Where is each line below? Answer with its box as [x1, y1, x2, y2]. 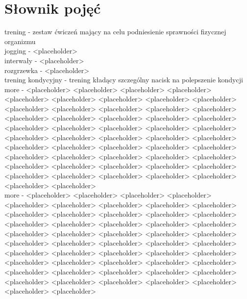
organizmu [4, 36, 36, 46]
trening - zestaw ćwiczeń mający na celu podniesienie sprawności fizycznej [4, 26, 226, 37]
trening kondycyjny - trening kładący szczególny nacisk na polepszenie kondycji [4, 75, 243, 85]
